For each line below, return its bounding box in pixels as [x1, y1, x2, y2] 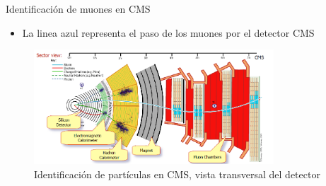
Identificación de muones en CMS [6, 1, 151, 16]
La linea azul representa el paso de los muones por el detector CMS [22, 25, 315, 40]
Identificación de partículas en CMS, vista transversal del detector [34, 166, 320, 181]
